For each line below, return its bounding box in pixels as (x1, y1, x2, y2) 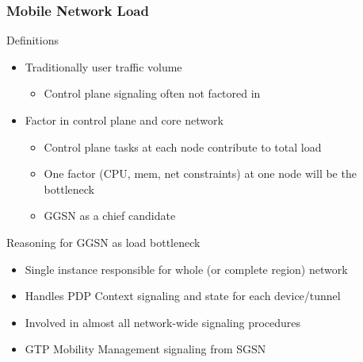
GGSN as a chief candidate (44, 207, 176, 224)
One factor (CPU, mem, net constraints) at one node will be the (44, 165, 357, 182)
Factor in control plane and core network (25, 112, 224, 128)
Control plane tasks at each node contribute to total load (44, 138, 322, 155)
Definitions (6, 32, 59, 48)
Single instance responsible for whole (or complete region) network (25, 260, 348, 277)
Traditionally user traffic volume (25, 58, 182, 75)
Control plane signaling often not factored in (44, 85, 261, 102)
